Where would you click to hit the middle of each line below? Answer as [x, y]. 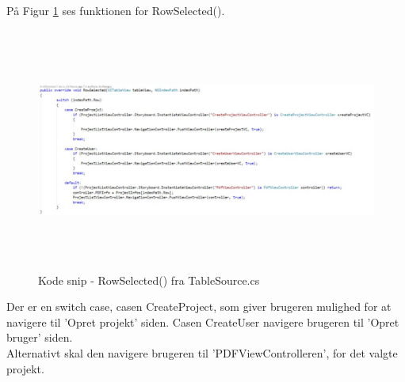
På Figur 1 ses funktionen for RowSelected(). [116, 10]
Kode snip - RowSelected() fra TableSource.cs [149, 280]
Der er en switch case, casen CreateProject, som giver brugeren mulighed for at [199, 306]
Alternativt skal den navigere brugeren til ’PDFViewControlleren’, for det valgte [202, 352]
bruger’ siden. [40, 337]
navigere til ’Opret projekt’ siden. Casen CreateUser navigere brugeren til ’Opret [203, 321]
